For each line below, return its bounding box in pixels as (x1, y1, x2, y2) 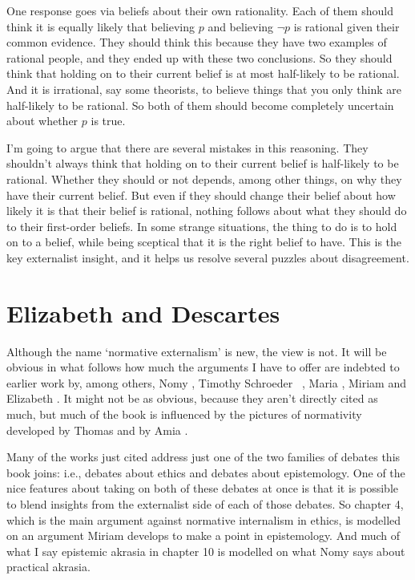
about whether (6, 112, 79, 129)
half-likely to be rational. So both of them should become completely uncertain (6, 96, 394, 113)
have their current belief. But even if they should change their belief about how (6, 186, 396, 203)
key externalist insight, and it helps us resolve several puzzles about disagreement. (6, 249, 409, 266)
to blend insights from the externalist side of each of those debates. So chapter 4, (6, 495, 404, 512)
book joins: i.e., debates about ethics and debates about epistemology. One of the (6, 464, 405, 481)
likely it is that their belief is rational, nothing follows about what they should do (6, 202, 407, 219)
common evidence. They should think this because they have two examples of (6, 34, 387, 51)
